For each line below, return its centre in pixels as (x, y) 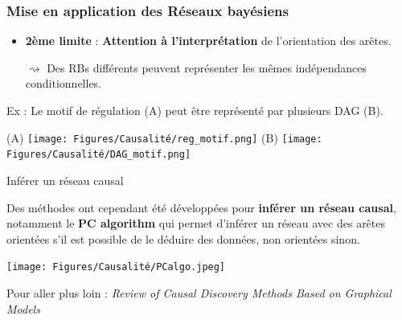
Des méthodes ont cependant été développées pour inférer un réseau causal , (201, 207)
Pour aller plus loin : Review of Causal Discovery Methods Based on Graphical (199, 292)
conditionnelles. (64, 83)
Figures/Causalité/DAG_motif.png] (99, 155)
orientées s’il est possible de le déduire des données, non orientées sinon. (183, 238)
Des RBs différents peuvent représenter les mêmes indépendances (207, 67)
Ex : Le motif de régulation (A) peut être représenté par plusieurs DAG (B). (195, 110)
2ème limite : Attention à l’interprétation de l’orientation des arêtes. (208, 41)
